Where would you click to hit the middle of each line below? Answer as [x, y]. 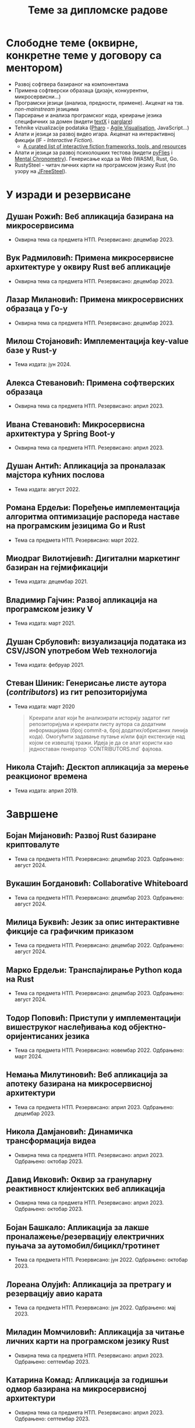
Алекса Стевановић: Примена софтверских [90, 383]
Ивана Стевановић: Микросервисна [76, 424]
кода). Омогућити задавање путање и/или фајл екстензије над [107, 736]
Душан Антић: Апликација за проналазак [86, 466]
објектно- [147, 1027]
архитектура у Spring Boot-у [61, 433]
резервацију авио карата [54, 1293]
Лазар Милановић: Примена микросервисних [95, 300]
